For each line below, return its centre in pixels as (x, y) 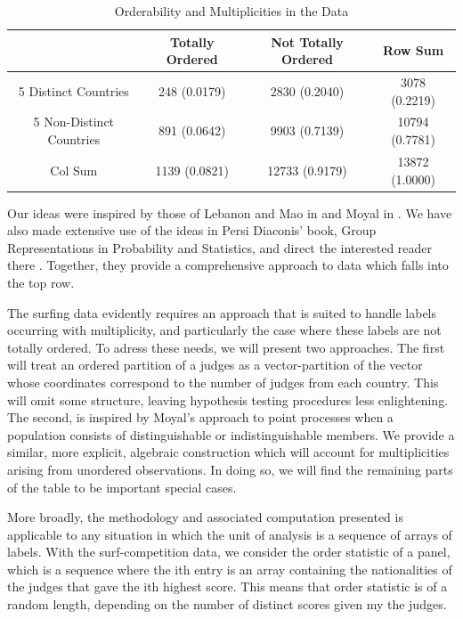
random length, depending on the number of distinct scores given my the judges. (227, 604)
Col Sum (74, 170)
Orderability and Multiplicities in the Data (231, 11)
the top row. (41, 282)
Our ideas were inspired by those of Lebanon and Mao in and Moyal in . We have (230, 212)
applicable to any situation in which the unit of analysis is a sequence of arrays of (230, 534)
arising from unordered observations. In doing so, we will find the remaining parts (230, 469)
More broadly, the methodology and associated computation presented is (205, 517)
